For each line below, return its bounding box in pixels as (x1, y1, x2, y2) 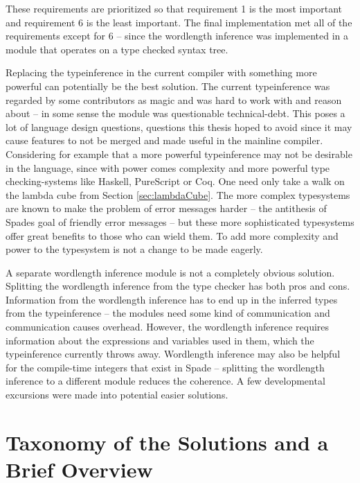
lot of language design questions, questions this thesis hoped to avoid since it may (6, 119, 352, 134)
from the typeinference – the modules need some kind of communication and (6, 306, 330, 320)
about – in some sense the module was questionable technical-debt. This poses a (6, 106, 345, 121)
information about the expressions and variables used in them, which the (6, 333, 314, 347)
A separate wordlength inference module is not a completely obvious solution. (6, 265, 335, 279)
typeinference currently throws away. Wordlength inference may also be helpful (6, 346, 341, 361)
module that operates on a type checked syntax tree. (6, 42, 228, 56)
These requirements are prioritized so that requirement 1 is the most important (6, 1, 342, 15)
